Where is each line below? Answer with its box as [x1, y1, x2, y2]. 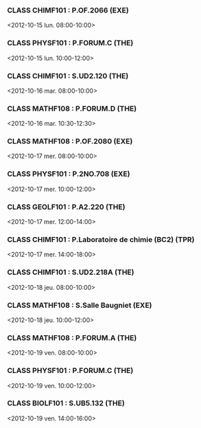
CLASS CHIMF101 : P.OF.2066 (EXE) [7, 5, 129, 15]
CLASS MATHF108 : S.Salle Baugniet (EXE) [7, 300, 152, 310]
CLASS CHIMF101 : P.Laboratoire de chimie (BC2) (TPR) [7, 235, 195, 244]
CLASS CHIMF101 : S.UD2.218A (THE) [7, 267, 134, 277]
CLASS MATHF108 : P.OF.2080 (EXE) [7, 137, 133, 146]
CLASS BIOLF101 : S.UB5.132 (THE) [7, 398, 125, 408]
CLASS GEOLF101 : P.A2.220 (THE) [7, 202, 126, 212]
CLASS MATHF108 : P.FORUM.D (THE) [7, 104, 137, 113]
